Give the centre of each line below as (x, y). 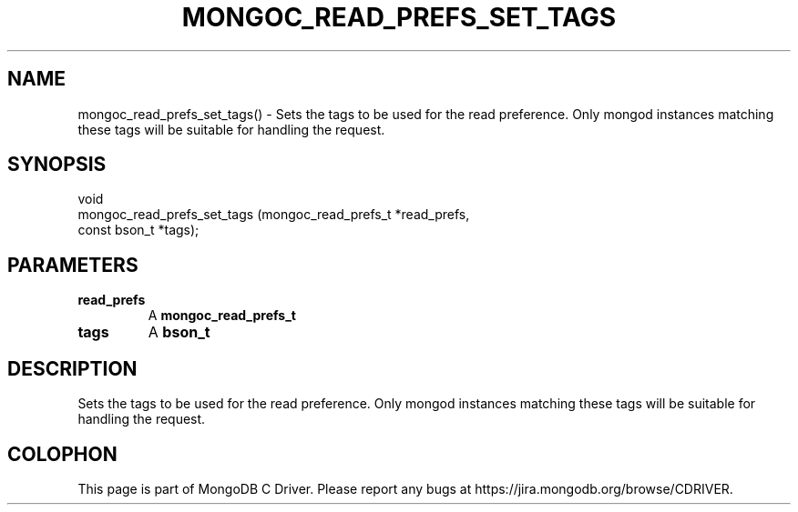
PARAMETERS (73, 265)
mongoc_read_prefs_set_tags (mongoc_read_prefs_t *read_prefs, (274, 215)
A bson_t (179, 332)
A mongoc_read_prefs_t (222, 316)
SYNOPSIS (57, 165)
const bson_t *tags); (138, 230)
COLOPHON (62, 454)
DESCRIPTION (72, 368)
